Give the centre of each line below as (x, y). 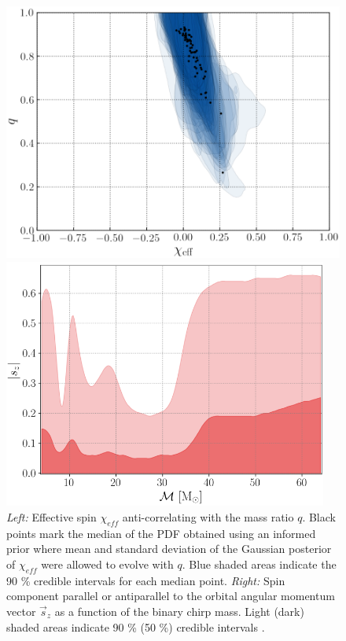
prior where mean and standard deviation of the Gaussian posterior (169, 549)
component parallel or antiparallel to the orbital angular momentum (171, 596)
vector (21, 611)
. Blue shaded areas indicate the (259, 564)
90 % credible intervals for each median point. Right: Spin (146, 580)
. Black (319, 516)
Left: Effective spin (52, 516)
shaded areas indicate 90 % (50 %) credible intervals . (136, 626)
